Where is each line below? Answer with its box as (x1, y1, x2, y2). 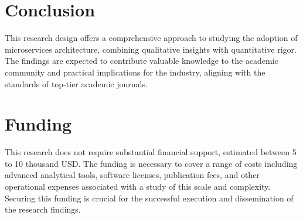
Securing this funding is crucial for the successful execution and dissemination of (5, 191, 294, 204)
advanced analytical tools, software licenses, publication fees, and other (5, 169, 260, 181)
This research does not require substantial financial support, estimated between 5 (5, 146, 297, 158)
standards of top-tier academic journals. (5, 77, 148, 90)
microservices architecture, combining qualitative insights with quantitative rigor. (5, 43, 297, 55)
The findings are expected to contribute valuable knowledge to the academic (5, 54, 278, 67)
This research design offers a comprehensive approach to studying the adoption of (5, 32, 298, 44)
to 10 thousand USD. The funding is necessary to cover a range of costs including (5, 157, 298, 169)
